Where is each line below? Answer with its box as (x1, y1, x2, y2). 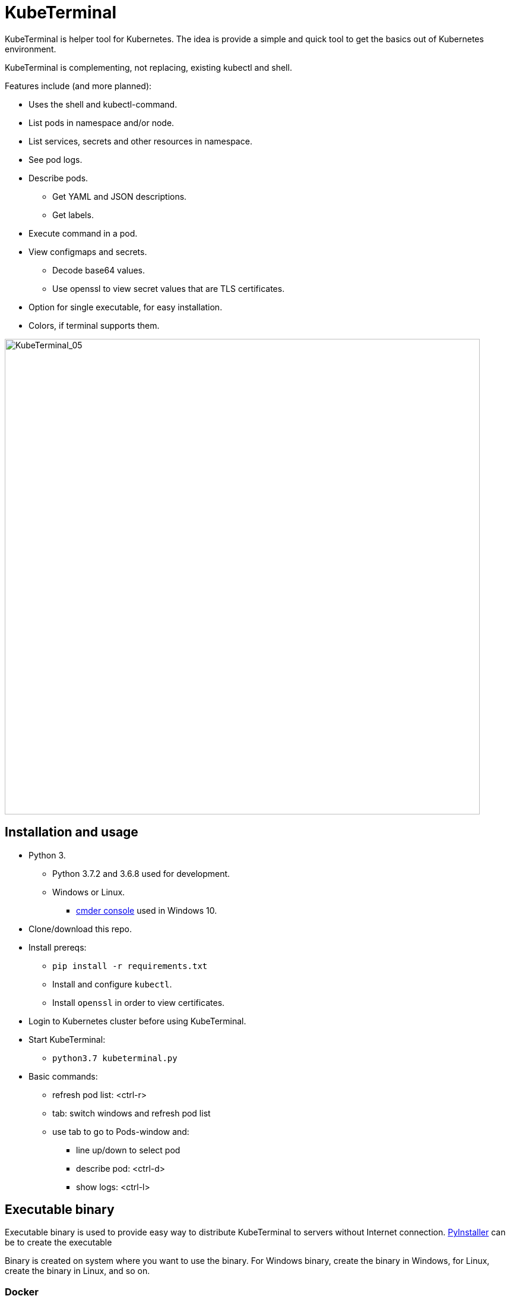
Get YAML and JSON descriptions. (52, 191, 187, 202)
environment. (5, 43, 56, 54)
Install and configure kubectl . (52, 979, 172, 989)
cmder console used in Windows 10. (76, 905, 217, 916)
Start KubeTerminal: (28, 1034, 106, 1045)
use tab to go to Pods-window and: (52, 1126, 189, 1137)
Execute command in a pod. (28, 228, 138, 238)
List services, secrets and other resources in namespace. (28, 136, 252, 146)
